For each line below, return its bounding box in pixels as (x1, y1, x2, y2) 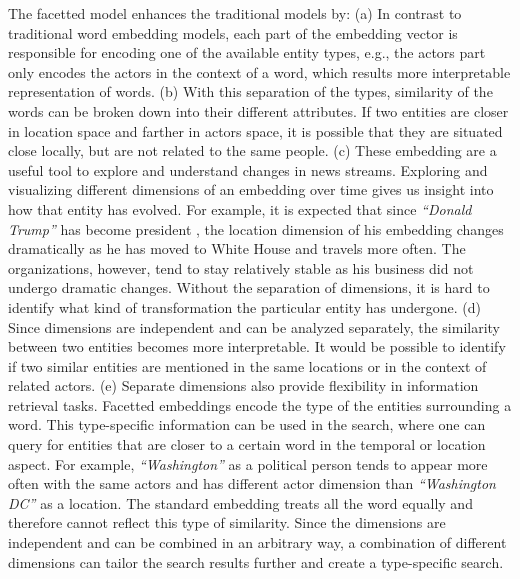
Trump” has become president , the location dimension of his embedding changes (8, 218, 504, 239)
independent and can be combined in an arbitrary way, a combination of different (8, 532, 507, 553)
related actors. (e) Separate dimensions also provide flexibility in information (8, 375, 479, 396)
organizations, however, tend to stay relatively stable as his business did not (8, 257, 474, 278)
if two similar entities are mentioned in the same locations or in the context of (8, 355, 487, 376)
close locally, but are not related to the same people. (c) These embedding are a (8, 140, 497, 161)
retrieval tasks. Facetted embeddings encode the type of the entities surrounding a (8, 394, 512, 415)
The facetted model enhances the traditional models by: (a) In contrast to (8, 3, 462, 23)
